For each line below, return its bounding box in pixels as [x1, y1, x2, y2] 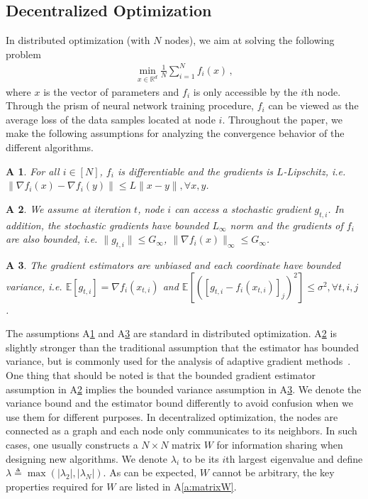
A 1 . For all [6, 163, 60, 178]
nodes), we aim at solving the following [165, 33, 335, 48]
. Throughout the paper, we [222, 111, 343, 126]
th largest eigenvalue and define [225, 451, 363, 466]
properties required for [6, 478, 104, 493]
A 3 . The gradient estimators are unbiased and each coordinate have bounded [6, 258, 341, 273]
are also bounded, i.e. [6, 231, 98, 246]
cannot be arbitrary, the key [212, 465, 335, 480]
